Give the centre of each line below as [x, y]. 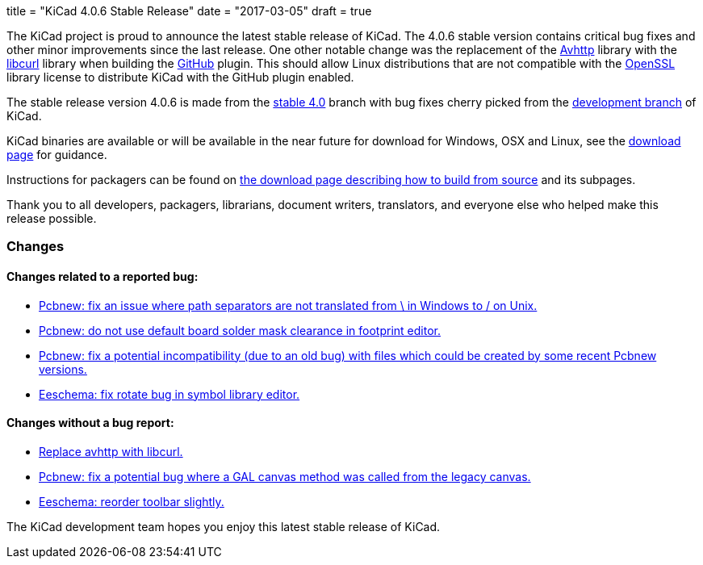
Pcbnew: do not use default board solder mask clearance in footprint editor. [240, 330]
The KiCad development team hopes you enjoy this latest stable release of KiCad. [224, 526]
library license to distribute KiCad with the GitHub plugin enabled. [180, 77]
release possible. [52, 218]
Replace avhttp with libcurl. [111, 451]
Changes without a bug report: [90, 423]
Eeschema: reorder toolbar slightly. [132, 501]
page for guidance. [57, 155]
